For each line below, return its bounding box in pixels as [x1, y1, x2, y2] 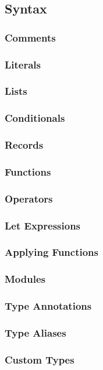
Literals [5, 57, 41, 71]
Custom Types [5, 352, 74, 366]
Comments [5, 30, 56, 44]
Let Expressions [5, 218, 81, 232]
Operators [5, 191, 53, 205]
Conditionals [5, 111, 65, 125]
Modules [5, 272, 45, 286]
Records [5, 138, 44, 152]
